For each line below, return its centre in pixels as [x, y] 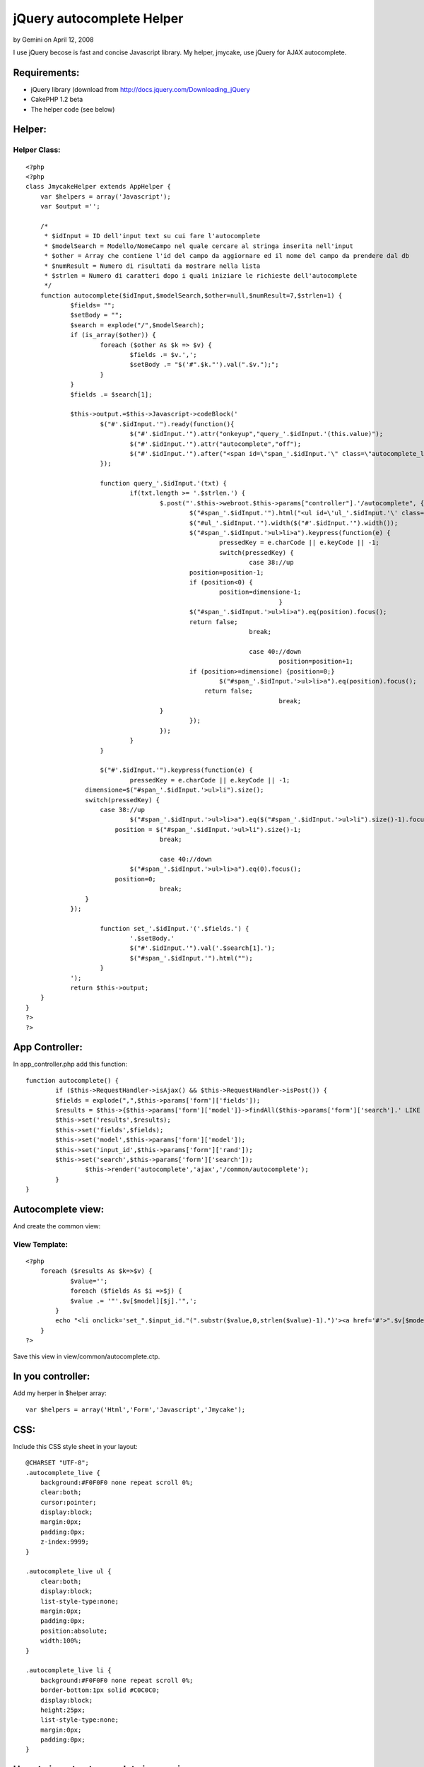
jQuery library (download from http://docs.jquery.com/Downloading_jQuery [140, 89]
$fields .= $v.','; [163, 355]
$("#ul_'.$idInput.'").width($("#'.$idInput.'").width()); [294, 523]
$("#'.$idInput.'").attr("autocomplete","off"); [216, 444]
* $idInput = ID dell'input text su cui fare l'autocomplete [152, 236]
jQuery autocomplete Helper [98, 18]
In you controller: [52, 1376]
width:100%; [61, 1641]
